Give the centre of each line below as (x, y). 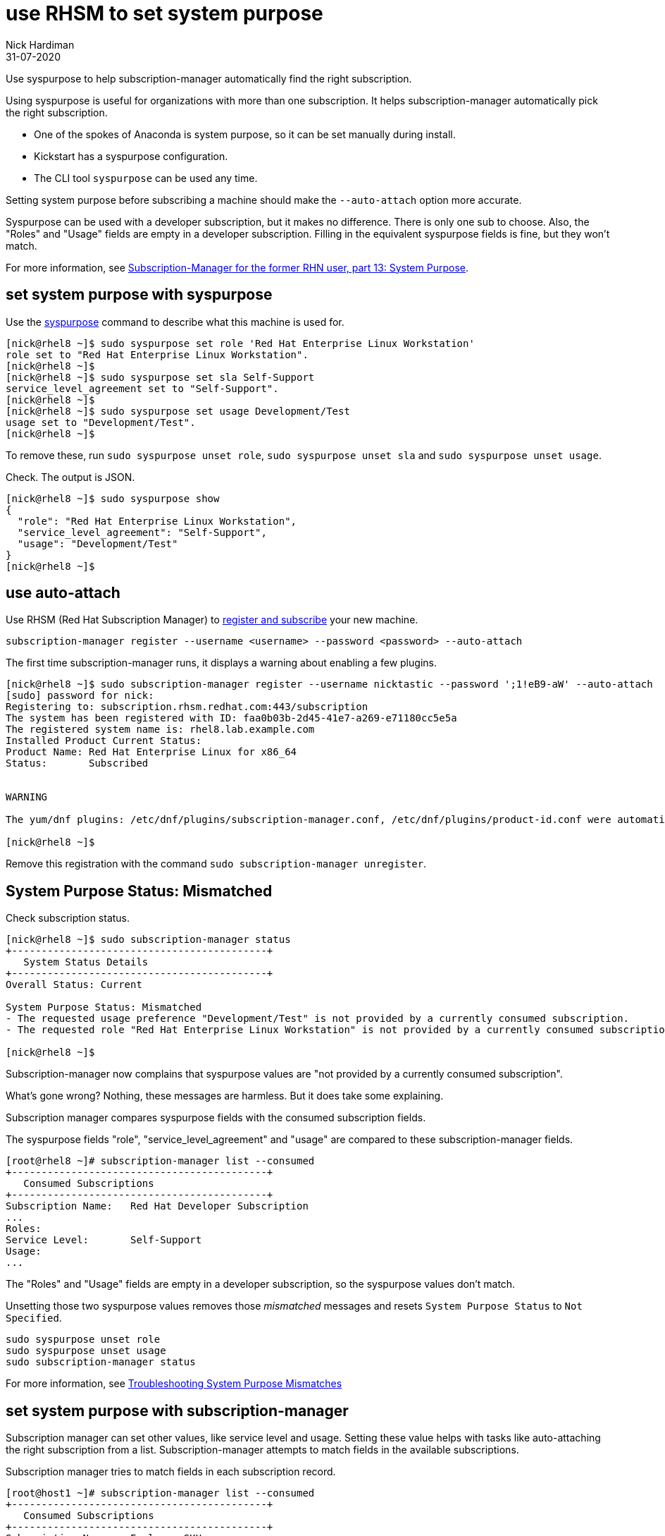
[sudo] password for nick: (80, 696)
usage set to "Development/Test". (101, 422)
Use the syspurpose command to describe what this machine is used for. (175, 322)
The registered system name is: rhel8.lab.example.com (160, 730)
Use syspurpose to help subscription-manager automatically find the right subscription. (209, 78)
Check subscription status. (68, 918)
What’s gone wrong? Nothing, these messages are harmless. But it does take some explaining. (225, 1096)
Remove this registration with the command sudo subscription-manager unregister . (216, 864)
